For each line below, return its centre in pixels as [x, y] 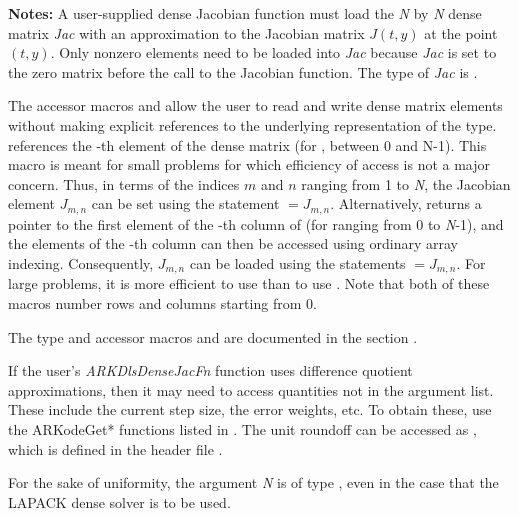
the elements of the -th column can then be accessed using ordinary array [233, 243]
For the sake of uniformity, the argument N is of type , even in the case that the [253, 482]
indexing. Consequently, [81, 262]
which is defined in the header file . [115, 448]
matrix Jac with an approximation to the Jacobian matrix [186, 32]
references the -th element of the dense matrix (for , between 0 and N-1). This [247, 144]
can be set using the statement [185, 203]
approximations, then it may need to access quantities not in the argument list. [251, 389]
